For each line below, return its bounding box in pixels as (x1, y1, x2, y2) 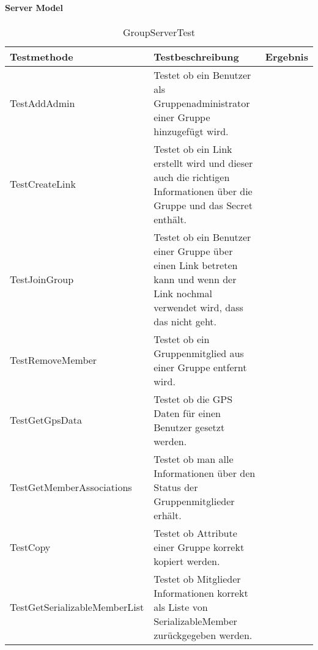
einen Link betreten (153, 257, 238, 272)
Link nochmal (153, 286, 213, 300)
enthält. (153, 212, 187, 226)
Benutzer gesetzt (153, 419, 225, 434)
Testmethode (10, 49, 73, 64)
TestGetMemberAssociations (10, 479, 132, 494)
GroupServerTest (122, 24, 196, 39)
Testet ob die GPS (153, 391, 233, 406)
